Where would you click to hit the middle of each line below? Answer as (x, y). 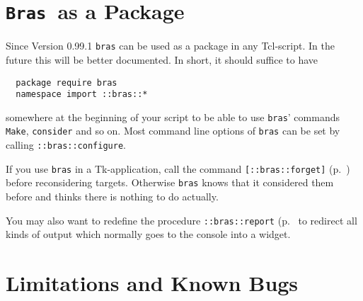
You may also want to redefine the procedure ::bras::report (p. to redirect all (181, 220)
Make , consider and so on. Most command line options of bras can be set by (173, 131)
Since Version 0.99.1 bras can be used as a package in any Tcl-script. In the (170, 46)
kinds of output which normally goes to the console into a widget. (148, 234)
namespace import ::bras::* (82, 95)
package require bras (67, 83)
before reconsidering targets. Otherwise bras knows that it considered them (170, 182)
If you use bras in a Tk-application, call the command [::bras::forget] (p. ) (178, 168)
